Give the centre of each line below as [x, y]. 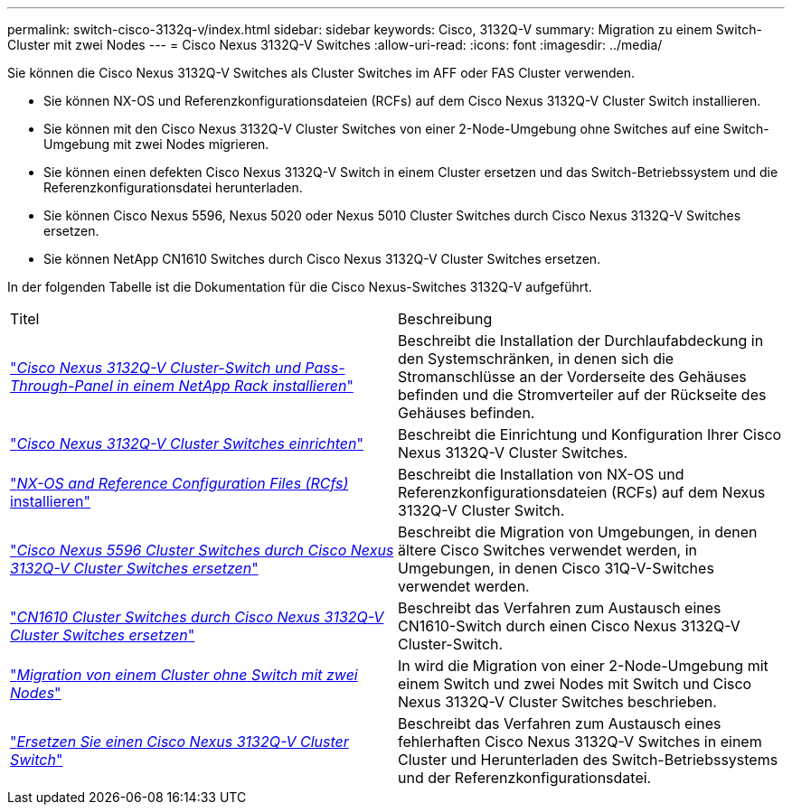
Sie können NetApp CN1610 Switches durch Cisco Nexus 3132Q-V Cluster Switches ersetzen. [322, 259]
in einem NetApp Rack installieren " [235, 386]
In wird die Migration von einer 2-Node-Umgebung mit [583, 666]
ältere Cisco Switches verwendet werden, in [548, 550]
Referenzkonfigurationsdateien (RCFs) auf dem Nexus [582, 492]
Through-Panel [61, 386]
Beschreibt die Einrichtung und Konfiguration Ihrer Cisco [590, 434]
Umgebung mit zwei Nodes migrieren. [156, 144]
